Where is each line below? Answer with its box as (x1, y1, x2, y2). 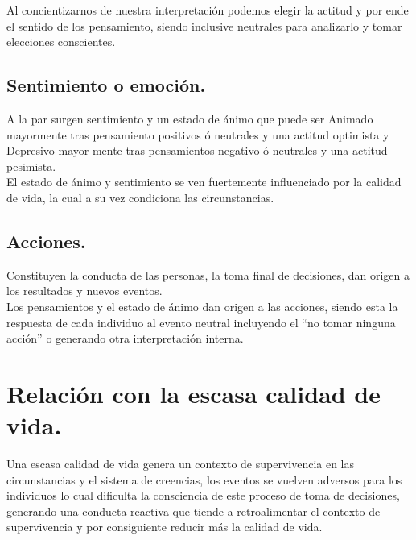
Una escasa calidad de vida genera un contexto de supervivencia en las (6, 455, 355, 472)
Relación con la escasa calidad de (6, 376, 381, 409)
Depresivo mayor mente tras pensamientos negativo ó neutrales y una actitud (6, 142, 388, 159)
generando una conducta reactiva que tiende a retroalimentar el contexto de (6, 502, 381, 519)
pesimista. (6, 157, 56, 174)
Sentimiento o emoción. (6, 73, 206, 98)
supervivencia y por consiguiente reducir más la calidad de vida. (6, 518, 323, 535)
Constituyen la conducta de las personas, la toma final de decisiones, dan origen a (6, 266, 410, 283)
